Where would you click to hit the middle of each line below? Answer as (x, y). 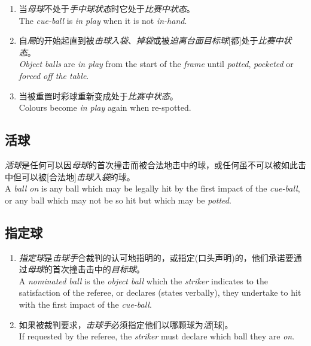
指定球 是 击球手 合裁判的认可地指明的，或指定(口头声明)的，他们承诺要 (156, 257)
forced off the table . (54, 75)
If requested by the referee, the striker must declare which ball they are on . (157, 336)
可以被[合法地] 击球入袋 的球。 (78, 176)
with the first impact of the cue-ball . (85, 304)
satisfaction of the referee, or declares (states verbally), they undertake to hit (160, 292)
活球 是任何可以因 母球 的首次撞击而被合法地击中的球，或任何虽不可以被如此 (151, 164)
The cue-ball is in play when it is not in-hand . (103, 20)
